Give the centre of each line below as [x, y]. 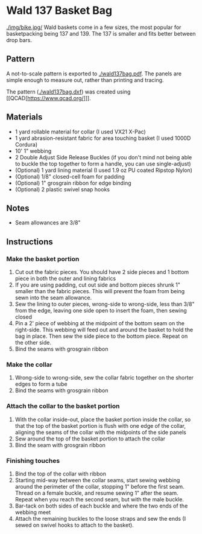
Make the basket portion [43, 259]
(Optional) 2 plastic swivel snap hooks [62, 189]
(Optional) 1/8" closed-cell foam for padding [70, 176]
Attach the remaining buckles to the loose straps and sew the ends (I [100, 518]
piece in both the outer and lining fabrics [65, 279]
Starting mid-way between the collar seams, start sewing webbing [97, 480]
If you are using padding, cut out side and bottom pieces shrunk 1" [98, 285]
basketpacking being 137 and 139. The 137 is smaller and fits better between [101, 33]
